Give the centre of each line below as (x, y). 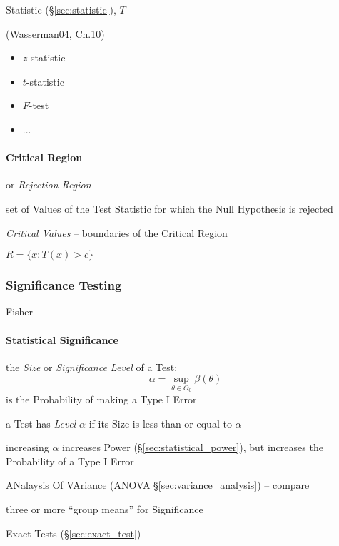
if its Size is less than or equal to (160, 423)
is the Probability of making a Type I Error (101, 399)
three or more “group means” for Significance (105, 509)
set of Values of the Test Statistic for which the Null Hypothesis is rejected (169, 208)
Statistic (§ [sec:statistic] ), (61, 9)
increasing (27, 447)
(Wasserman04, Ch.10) (55, 33)
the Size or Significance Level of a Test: (92, 366)
